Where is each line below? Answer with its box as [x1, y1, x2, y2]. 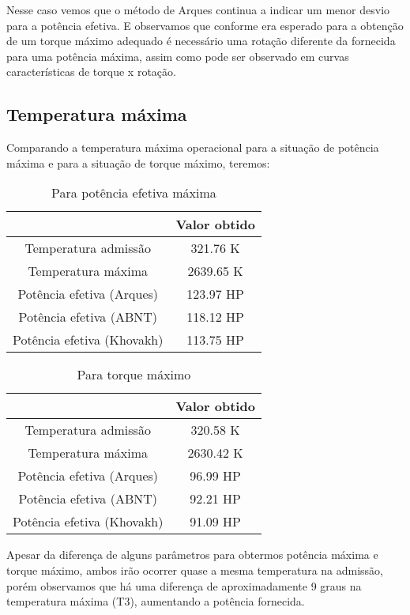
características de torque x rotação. [6, 63, 176, 80]
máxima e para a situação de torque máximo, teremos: [6, 154, 270, 171]
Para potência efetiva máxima [51, 183, 216, 202]
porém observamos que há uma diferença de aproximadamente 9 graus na [6, 577, 362, 594]
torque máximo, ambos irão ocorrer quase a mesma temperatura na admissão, [6, 561, 384, 578]
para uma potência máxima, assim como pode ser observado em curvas [6, 47, 349, 64]
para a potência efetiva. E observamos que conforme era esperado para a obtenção [6, 17, 404, 33]
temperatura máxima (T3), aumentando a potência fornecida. [6, 593, 305, 609]
